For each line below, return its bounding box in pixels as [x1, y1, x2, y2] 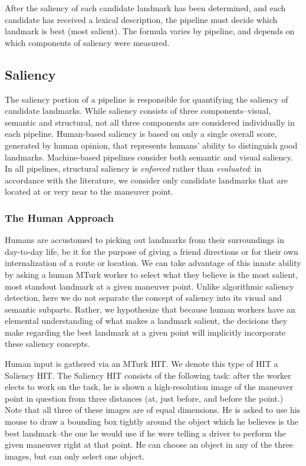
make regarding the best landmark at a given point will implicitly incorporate [5, 326, 286, 338]
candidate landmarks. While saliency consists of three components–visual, [5, 104, 271, 117]
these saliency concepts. [5, 337, 90, 350]
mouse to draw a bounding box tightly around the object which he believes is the [5, 415, 298, 428]
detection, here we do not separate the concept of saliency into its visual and [5, 291, 282, 304]
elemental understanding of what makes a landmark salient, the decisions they [5, 314, 288, 327]
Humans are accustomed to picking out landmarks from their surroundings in [5, 234, 284, 246]
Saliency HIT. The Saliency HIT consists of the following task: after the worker [5, 369, 291, 381]
